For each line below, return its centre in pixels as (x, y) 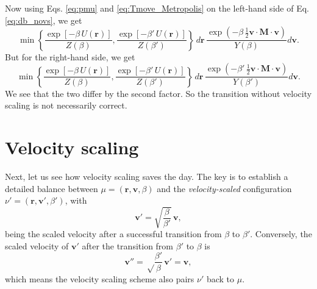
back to (220, 278)
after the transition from (128, 245)
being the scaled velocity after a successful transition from (113, 234)
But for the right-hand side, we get (70, 56)
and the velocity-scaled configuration (224, 188)
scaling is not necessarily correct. (66, 105)
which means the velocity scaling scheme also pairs (100, 278)
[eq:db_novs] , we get (44, 20)
